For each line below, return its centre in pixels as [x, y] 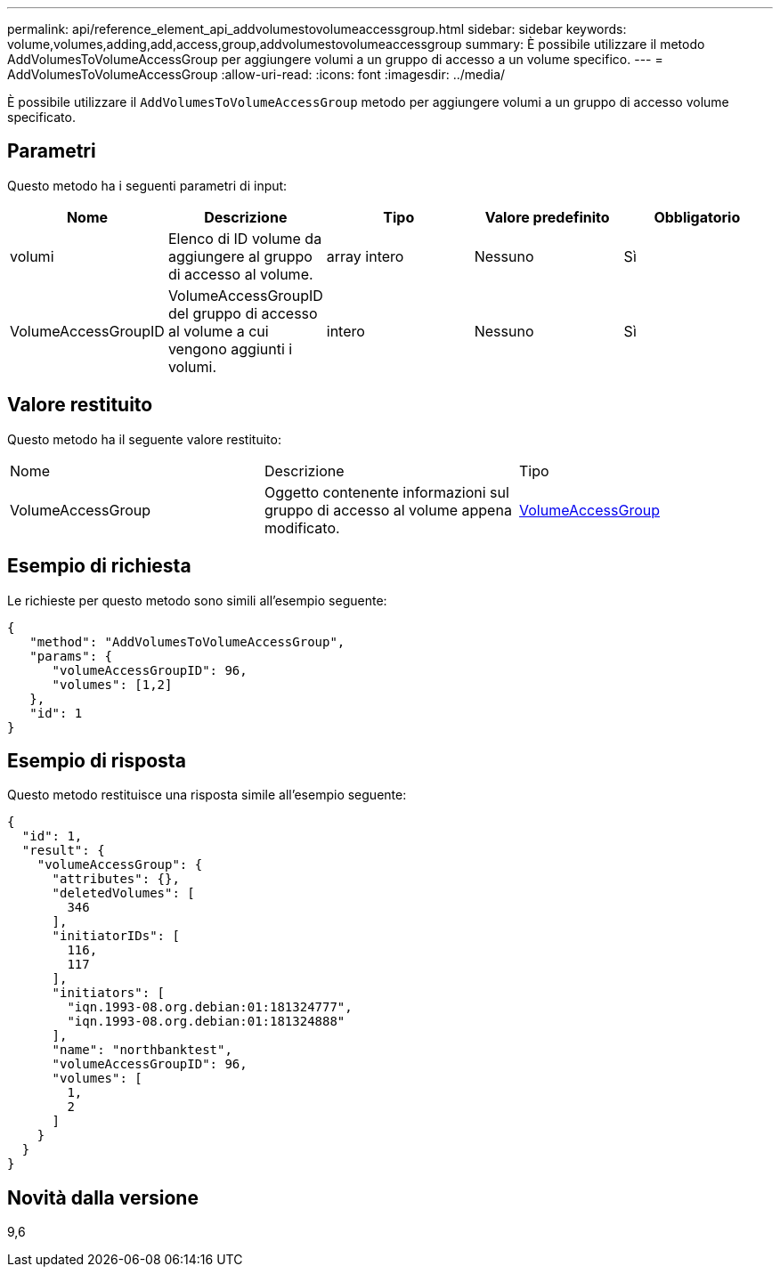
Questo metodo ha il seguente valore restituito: [144, 439]
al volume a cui [218, 331]
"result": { [63, 851]
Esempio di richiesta [99, 566]
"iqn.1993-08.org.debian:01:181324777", [210, 1007]
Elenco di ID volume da [245, 238]
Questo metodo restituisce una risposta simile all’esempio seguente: [207, 795]
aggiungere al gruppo [240, 256]
